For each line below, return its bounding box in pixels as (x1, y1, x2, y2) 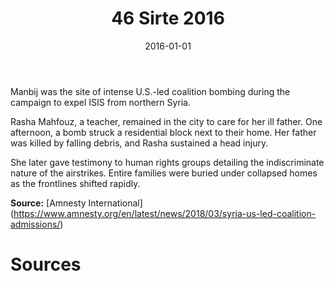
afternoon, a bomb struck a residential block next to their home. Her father (10, 126, 317, 138)
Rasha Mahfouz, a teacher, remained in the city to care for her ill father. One (10, 115, 323, 127)
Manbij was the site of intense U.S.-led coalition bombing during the (10, 85, 291, 97)
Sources (10, 253, 82, 276)
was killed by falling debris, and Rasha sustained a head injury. (10, 137, 269, 149)
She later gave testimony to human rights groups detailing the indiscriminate (10, 156, 325, 168)
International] (88, 197, 143, 209)
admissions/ (10, 218, 61, 230)
